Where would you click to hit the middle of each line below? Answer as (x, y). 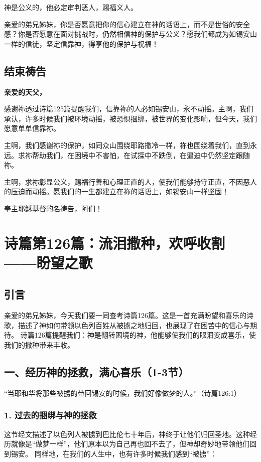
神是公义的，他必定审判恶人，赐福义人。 (71, 7)
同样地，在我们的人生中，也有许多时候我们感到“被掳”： (125, 453)
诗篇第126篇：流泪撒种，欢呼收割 (115, 243)
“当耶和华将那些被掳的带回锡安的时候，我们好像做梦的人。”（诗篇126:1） (123, 393)
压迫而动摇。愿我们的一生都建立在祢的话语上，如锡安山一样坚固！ (120, 191)
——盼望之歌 (48, 262)
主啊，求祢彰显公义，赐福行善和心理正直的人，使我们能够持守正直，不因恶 (127, 181)
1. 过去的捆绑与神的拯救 (50, 415)
